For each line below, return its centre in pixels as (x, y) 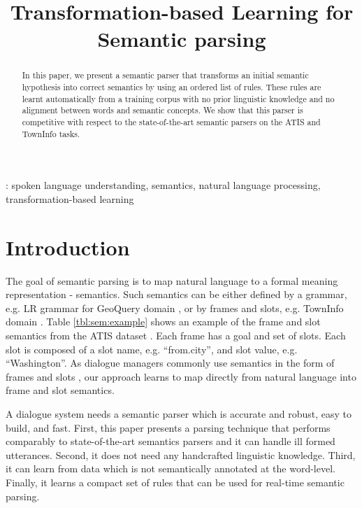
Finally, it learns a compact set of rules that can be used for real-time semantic (175, 482)
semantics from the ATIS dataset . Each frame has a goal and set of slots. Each (176, 335)
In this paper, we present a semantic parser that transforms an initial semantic (165, 75)
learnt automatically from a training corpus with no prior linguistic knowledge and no (178, 98)
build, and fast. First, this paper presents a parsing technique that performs (168, 427)
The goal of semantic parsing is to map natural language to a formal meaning (172, 280)
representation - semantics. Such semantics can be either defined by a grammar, (176, 294)
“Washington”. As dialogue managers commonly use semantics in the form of (170, 363)
